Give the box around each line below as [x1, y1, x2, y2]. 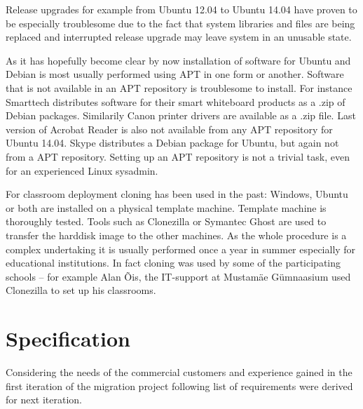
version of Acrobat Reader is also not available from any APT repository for [6, 121, 333, 136]
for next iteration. [6, 392, 82, 407]
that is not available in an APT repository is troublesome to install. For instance [6, 80, 352, 95]
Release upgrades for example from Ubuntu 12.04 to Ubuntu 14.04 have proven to [6, 2, 357, 16]
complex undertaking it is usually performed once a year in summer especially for [6, 241, 356, 256]
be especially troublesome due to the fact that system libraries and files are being [6, 15, 355, 30]
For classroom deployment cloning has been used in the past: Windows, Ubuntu [6, 187, 348, 201]
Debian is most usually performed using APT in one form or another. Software [6, 67, 344, 81]
